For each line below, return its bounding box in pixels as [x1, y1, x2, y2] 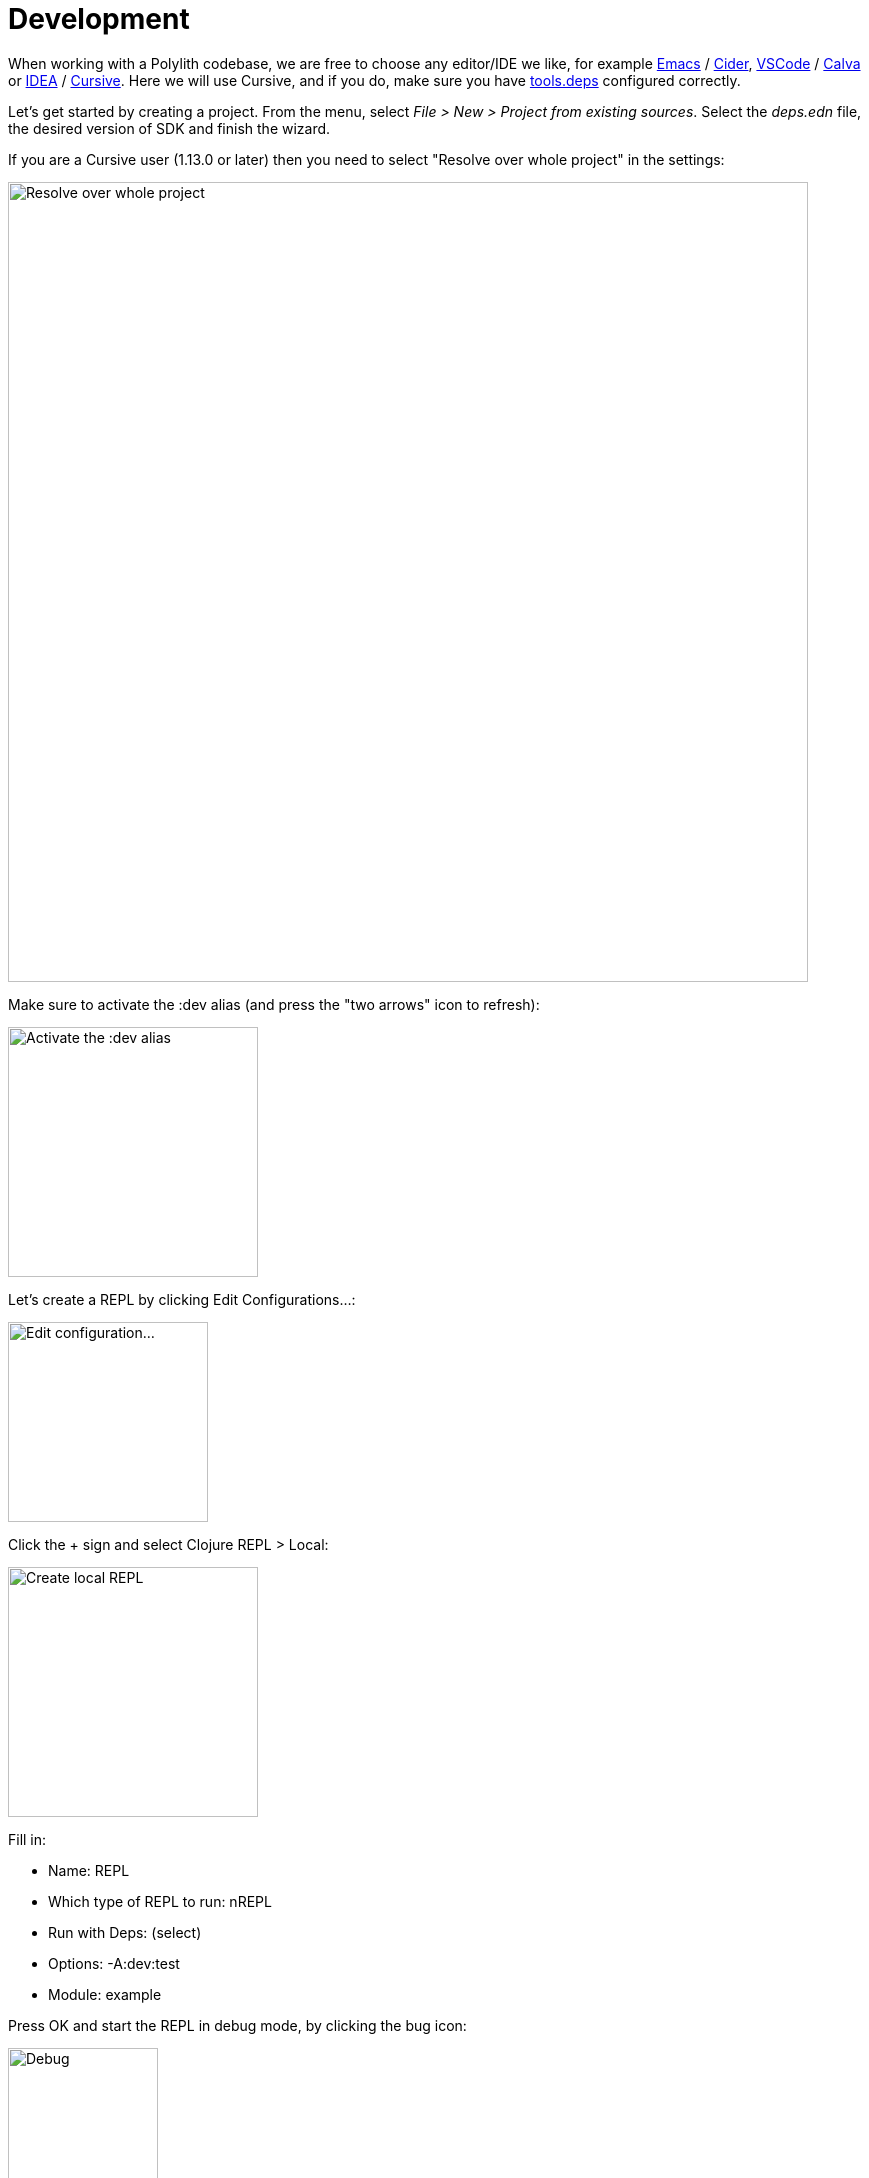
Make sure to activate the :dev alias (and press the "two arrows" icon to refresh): [8, 995, 540, 1013]
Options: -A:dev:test [48, 1954, 180, 1972]
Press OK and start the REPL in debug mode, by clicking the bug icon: [8, 2016, 467, 2034]
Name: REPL [48, 1861, 130, 1879]
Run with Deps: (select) [48, 1923, 202, 1941]
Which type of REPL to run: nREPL [48, 1892, 272, 1910]
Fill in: [8, 1830, 47, 1848]
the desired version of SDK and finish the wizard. [8, 119, 331, 137]
